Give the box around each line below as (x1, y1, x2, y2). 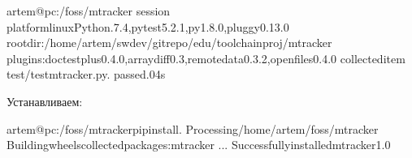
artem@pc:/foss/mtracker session (7, 2, 171, 19)
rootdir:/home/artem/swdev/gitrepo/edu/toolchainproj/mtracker (7, 34, 332, 51)
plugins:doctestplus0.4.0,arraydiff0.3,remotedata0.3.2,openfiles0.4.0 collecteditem (7, 49, 405, 66)
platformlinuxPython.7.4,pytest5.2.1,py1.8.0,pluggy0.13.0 (7, 18, 289, 35)
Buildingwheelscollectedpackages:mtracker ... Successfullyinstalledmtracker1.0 (7, 136, 391, 153)
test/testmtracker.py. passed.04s (7, 66, 166, 83)
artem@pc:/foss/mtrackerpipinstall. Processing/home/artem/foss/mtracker (7, 120, 379, 137)
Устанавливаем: (7, 92, 83, 109)
